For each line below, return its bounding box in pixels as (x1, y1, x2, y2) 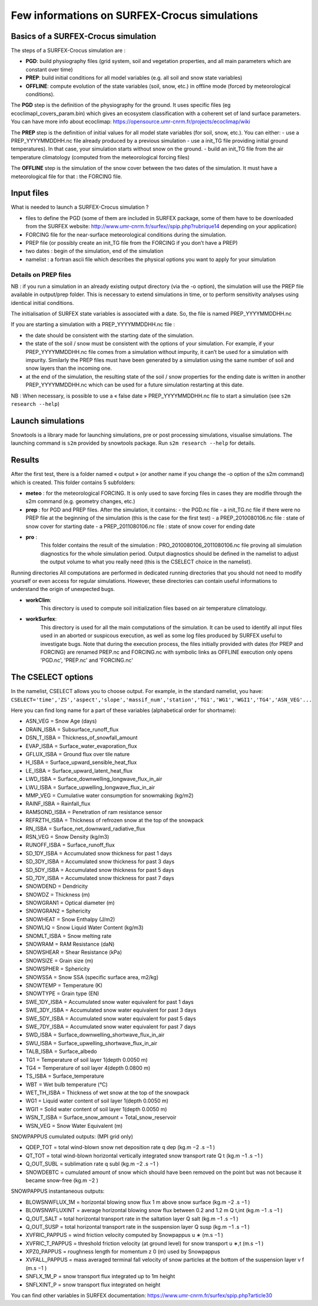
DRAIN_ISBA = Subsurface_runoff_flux (25, 726, 119, 733)
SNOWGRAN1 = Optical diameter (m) (25, 900, 115, 907)
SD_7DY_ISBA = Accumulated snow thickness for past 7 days (25, 874, 174, 881)
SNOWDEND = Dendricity (25, 882, 88, 890)
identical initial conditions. (11, 299, 74, 306)
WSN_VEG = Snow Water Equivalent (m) (25, 1122, 123, 1129)
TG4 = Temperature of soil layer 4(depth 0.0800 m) (25, 1064, 151, 1071)
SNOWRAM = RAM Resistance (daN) (25, 941, 115, 948)
